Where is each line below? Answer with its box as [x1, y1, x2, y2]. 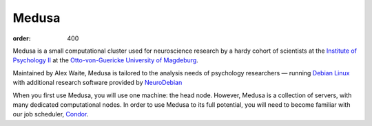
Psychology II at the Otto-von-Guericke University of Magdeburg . [12, 56, 199, 64]
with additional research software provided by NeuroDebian [12, 79, 183, 87]
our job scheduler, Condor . [12, 110, 89, 118]
